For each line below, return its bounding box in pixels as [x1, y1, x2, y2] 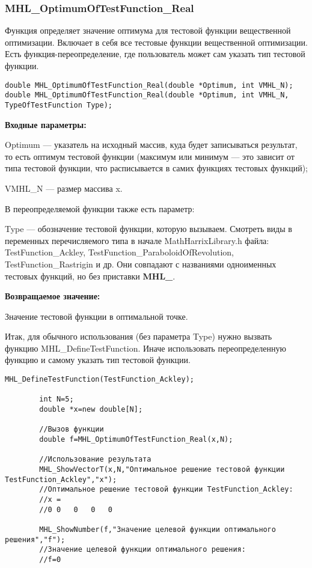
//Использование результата [39, 455, 151, 464]
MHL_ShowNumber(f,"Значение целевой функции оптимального [39, 525, 277, 534]
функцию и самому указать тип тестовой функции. [5, 353, 191, 366]
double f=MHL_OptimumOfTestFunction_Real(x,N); [39, 435, 233, 444]
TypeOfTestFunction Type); [5, 100, 112, 109]
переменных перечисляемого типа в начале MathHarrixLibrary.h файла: [5, 234, 269, 246]
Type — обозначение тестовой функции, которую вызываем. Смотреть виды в [5, 222, 292, 235]
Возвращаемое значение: [5, 290, 100, 302]
